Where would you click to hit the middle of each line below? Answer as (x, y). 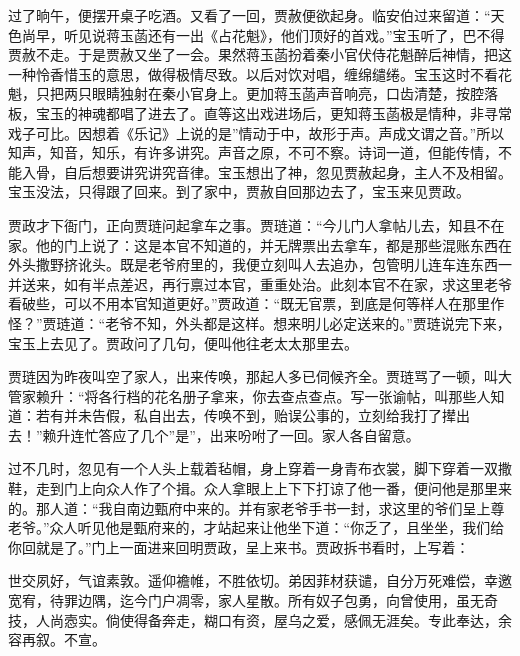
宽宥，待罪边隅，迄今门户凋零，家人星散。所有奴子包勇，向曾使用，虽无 (246, 600)
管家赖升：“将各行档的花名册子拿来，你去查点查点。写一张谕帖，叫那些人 (249, 395)
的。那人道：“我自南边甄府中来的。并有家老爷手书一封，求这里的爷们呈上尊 (256, 507)
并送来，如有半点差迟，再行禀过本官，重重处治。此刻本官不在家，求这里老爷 (260, 283)
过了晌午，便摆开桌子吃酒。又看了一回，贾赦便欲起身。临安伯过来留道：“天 (256, 15)
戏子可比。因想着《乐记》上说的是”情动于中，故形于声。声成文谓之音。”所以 (256, 132)
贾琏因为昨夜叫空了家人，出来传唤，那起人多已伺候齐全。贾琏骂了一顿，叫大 (260, 376)
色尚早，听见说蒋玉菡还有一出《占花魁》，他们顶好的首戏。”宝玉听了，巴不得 (256, 34)
